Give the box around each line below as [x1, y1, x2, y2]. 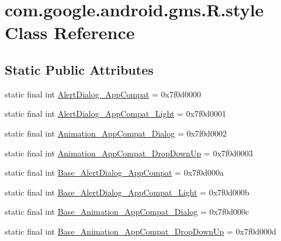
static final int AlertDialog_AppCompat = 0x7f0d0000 [5, 88, 201, 100]
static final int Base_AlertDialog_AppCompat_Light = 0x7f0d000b [5, 186, 249, 198]
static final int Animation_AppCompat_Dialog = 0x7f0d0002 [5, 127, 227, 139]
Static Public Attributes [5, 60, 154, 78]
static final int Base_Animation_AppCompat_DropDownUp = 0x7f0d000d [5, 225, 276, 237]
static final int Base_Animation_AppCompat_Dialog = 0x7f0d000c [5, 205, 249, 218]
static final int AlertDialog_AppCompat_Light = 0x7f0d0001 [5, 107, 226, 120]
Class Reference [5, 20, 135, 44]
